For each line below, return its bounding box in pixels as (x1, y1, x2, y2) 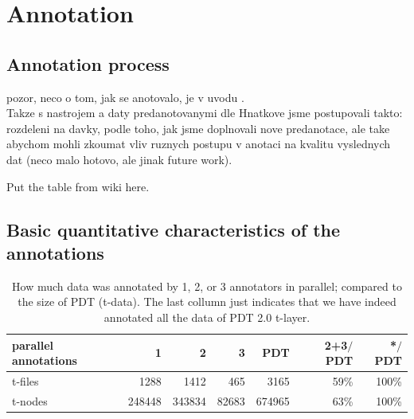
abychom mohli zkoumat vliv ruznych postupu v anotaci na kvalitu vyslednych (6, 135, 391, 152)
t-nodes (12, 392, 48, 409)
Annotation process (6, 51, 170, 76)
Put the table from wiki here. (6, 178, 150, 194)
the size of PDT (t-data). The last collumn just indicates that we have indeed (18, 293, 396, 310)
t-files (12, 372, 39, 389)
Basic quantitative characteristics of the (6, 217, 341, 241)
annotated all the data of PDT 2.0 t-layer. (103, 308, 310, 325)
